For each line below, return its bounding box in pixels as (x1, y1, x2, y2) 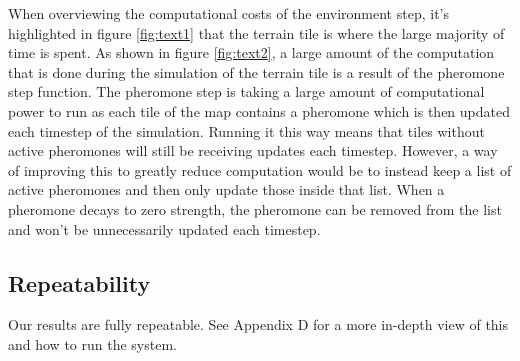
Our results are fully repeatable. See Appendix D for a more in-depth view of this (8, 314, 509, 335)
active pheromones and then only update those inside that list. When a (8, 179, 445, 200)
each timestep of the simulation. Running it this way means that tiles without (8, 120, 485, 141)
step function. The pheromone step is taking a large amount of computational (8, 81, 485, 102)
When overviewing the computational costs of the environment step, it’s (8, 3, 449, 23)
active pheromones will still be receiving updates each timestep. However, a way (8, 140, 498, 161)
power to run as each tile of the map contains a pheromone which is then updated (8, 100, 510, 121)
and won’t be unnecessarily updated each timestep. (8, 218, 321, 239)
